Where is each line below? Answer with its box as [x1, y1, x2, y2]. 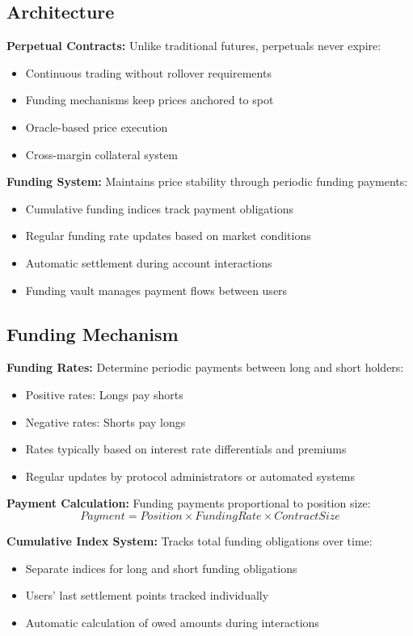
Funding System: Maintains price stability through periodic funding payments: [6, 173, 408, 190]
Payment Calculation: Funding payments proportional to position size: [6, 495, 371, 512]
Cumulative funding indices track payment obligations [25, 200, 293, 217]
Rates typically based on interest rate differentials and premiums [25, 440, 347, 457]
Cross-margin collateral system [25, 145, 179, 162]
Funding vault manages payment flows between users [25, 281, 288, 298]
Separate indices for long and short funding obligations [25, 559, 297, 576]
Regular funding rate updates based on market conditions [25, 227, 311, 244]
